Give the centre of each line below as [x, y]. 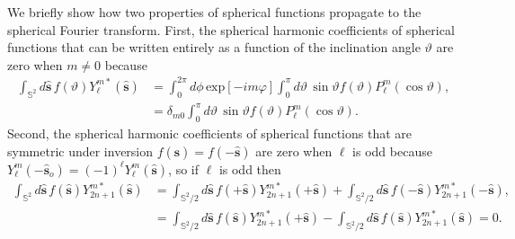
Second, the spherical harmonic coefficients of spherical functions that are [210, 133]
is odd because [392, 150]
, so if [183, 168]
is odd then [250, 168]
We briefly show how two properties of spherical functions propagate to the [214, 12]
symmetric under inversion [80, 150]
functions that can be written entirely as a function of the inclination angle [214, 47]
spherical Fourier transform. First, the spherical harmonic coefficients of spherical [231, 29]
